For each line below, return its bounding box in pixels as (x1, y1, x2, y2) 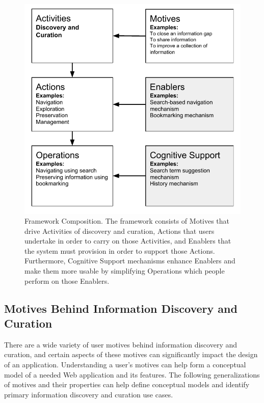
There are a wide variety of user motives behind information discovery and (4, 339, 237, 350)
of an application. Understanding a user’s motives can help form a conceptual (4, 359, 246, 370)
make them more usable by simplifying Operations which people (24, 265, 225, 276)
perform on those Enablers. (24, 275, 110, 286)
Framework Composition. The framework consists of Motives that (24, 216, 230, 226)
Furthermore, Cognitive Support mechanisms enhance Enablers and (24, 255, 235, 266)
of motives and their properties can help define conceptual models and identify (4, 379, 250, 390)
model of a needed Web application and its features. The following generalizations (4, 369, 260, 380)
